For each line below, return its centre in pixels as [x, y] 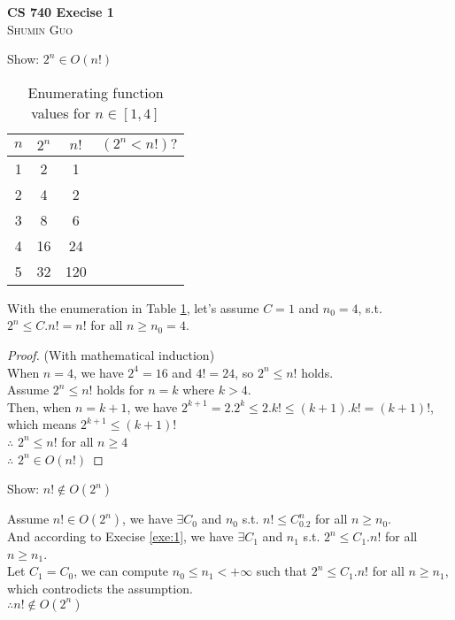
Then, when [39, 406]
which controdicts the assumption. [100, 588]
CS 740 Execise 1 [61, 11]
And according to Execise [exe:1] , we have [120, 536]
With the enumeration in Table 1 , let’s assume [133, 307]
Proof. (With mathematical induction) [111, 354]
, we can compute [121, 571]
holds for [120, 390]
